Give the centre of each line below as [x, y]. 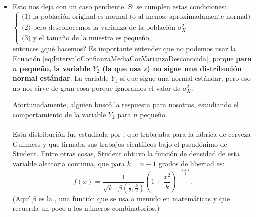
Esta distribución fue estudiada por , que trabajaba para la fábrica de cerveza [132, 134]
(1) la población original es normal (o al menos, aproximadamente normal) [136, 16]
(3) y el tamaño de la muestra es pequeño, [86, 38]
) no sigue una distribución [194, 68]
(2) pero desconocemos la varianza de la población [98, 27]
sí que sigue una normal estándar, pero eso [185, 78]
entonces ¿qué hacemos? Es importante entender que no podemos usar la [124, 48]
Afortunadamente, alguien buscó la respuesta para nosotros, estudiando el [125, 104]
